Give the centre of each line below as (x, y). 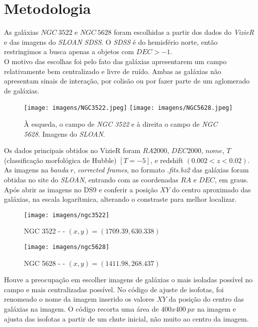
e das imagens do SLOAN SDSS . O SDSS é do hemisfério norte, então (111, 41)
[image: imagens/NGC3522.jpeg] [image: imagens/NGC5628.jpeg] (128, 108)
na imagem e (216, 308)
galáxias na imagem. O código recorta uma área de (82, 308)
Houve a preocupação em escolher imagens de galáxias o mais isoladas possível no (128, 280)
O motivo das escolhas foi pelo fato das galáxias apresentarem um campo (115, 61)
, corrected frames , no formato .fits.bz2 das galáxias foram (161, 170)
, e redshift (167, 160)
